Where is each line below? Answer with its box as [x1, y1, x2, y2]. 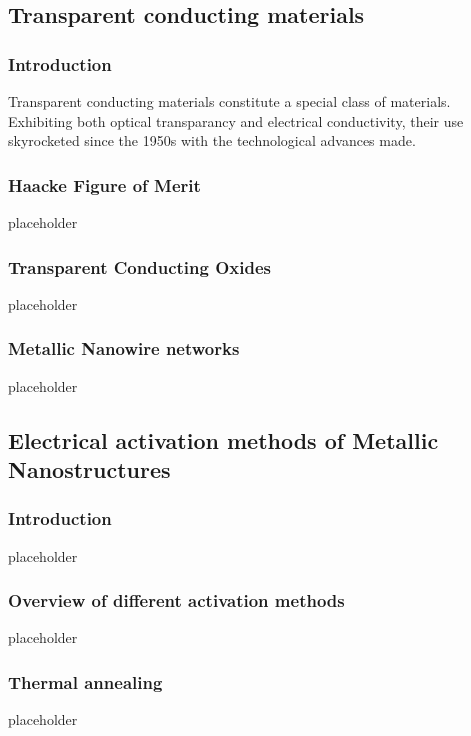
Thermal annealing [8, 669, 163, 694]
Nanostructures [8, 454, 171, 484]
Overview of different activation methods [8, 588, 345, 613]
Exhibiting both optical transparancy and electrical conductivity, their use [8, 110, 464, 131]
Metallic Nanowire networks [8, 336, 240, 361]
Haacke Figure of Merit [8, 172, 201, 197]
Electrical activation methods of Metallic [8, 424, 439, 455]
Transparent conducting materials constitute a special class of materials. [8, 91, 451, 111]
